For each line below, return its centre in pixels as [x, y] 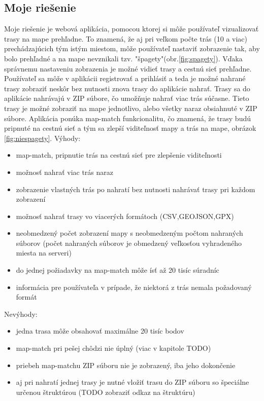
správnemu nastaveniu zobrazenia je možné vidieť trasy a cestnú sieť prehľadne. [128, 68]
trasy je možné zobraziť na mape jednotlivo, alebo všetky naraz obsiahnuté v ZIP [131, 108]
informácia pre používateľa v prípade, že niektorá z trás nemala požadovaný [134, 287]
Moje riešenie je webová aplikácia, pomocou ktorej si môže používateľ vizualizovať [131, 29]
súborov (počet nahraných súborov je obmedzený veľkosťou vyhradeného [129, 243]
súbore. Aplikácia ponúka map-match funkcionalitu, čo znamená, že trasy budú [127, 118]
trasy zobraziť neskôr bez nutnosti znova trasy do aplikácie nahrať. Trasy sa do [127, 88]
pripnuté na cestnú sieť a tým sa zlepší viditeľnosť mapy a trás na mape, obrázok [130, 128]
